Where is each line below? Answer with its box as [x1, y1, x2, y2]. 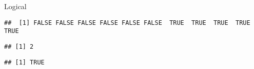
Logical [4, 1, 27, 11]
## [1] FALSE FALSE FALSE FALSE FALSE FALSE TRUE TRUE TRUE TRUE [4, 19, 250, 26]
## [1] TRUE [4, 58, 45, 66]
